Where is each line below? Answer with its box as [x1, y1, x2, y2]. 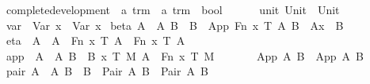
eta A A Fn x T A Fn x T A [6, 32, 185, 49]
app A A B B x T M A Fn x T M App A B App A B [6, 47, 364, 64]
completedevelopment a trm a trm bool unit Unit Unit [6, 2, 340, 17]
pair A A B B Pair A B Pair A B [6, 63, 208, 79]
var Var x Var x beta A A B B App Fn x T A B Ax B [6, 16, 344, 33]
